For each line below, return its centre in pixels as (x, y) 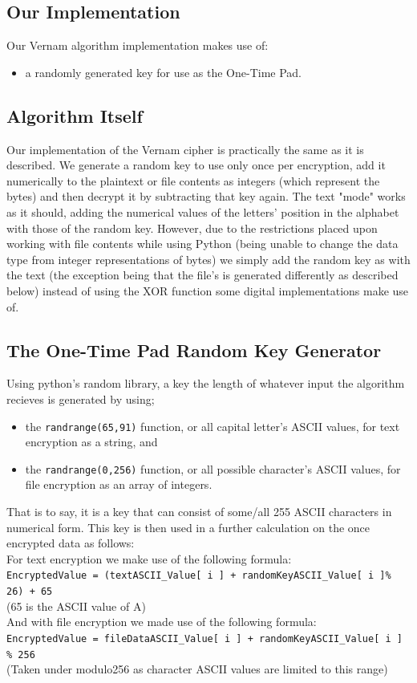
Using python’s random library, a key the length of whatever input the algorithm (206, 383)
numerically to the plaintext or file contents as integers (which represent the (193, 180)
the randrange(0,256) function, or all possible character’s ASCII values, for (213, 468)
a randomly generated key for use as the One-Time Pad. (164, 72)
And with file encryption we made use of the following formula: (162, 622)
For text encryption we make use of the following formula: (149, 558)
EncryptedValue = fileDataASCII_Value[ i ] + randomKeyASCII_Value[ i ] (204, 638)
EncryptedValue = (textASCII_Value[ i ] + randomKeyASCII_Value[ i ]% (199, 576)
